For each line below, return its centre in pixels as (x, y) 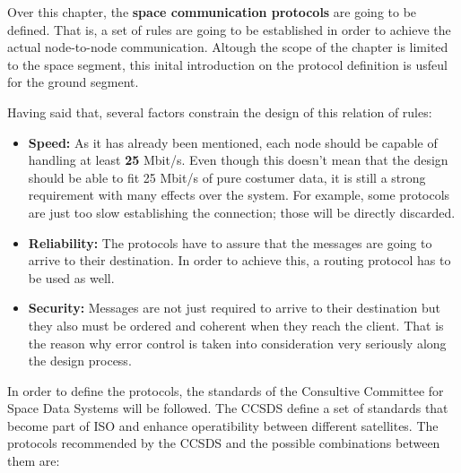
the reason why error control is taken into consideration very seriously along (237, 343)
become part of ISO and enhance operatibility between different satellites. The (223, 425)
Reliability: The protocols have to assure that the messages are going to (230, 242)
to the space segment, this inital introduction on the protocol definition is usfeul (227, 64)
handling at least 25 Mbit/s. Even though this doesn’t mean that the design (238, 160)
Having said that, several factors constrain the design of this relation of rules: (220, 112)
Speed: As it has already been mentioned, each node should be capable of (233, 142)
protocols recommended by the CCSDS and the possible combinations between (224, 443)
